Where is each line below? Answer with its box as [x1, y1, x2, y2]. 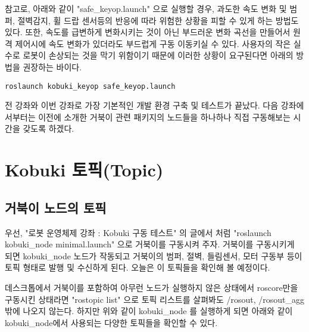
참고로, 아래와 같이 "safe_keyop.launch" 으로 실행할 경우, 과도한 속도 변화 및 [5, 2, 287, 14]
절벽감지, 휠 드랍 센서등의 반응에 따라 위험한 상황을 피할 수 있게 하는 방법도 [17, 14, 299, 26]
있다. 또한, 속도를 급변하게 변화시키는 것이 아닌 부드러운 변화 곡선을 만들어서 [5, 26, 291, 38]
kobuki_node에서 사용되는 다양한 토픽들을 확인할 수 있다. [5, 316, 218, 328]
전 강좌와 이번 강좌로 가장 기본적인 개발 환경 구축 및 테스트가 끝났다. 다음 [5, 99, 279, 111]
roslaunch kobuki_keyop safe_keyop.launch [5, 82, 176, 91]
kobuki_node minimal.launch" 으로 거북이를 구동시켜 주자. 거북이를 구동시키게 [5, 238, 295, 250]
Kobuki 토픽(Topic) [5, 157, 164, 182]
